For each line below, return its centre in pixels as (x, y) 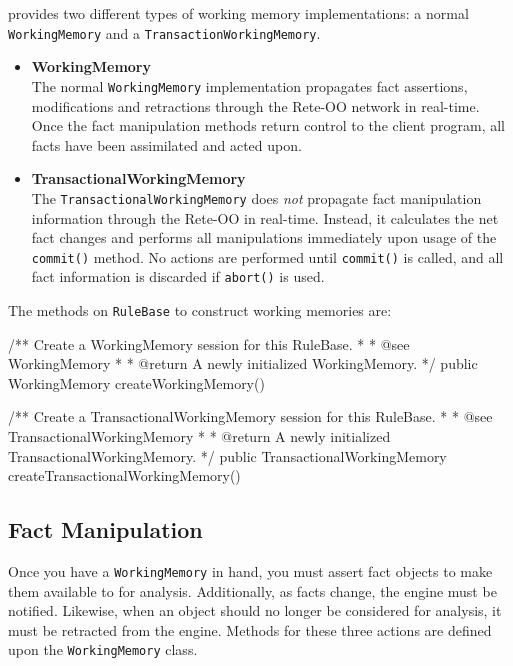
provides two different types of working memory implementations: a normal (238, 13)
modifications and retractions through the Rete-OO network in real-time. (255, 105)
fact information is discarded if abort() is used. (178, 276)
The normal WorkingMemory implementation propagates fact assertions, (249, 85)
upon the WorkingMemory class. (103, 649)
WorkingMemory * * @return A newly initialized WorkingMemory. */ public (243, 363)
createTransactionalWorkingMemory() (124, 475)
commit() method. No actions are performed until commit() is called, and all (267, 256)
